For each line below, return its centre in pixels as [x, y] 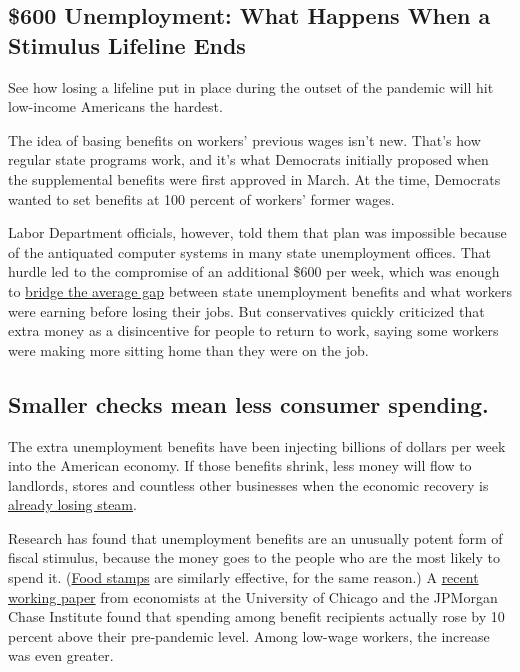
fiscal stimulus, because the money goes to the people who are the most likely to [254, 557]
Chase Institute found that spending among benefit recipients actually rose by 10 [256, 616]
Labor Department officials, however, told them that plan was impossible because [257, 232]
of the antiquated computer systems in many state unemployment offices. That [249, 251]
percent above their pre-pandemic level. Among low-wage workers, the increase [249, 635]
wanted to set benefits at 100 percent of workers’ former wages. [201, 198]
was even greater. [61, 655]
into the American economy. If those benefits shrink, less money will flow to [240, 465]
